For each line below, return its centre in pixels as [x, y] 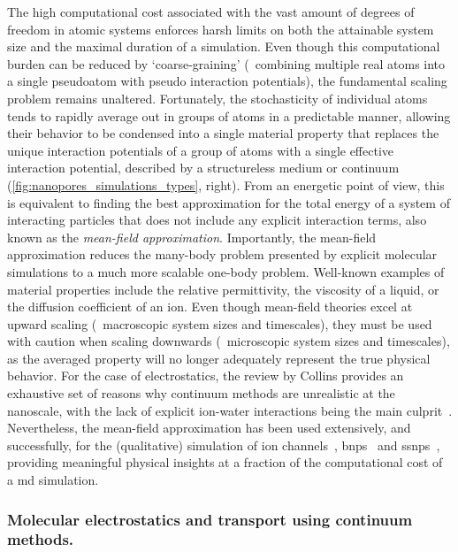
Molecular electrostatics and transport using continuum [210, 519]
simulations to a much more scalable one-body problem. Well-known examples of [226, 271]
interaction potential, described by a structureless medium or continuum [203, 168]
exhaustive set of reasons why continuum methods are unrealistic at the [201, 393]
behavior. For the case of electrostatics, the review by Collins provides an [206, 376]
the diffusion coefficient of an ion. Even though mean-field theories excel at [210, 307]
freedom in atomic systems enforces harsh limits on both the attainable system [221, 29]
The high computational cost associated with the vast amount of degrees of [211, 11]
